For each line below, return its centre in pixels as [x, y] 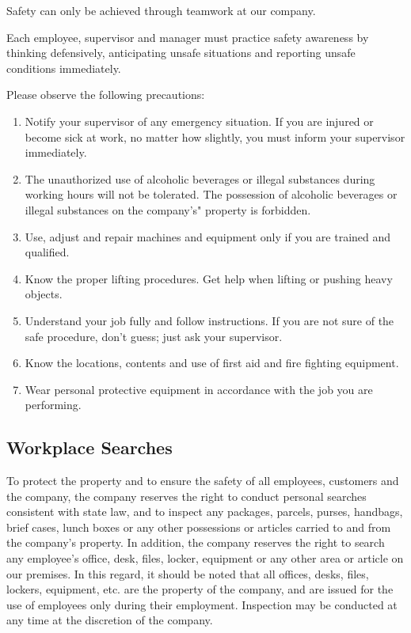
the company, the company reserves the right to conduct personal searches [186, 496]
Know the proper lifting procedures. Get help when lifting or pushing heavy [209, 278]
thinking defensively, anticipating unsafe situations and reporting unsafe [181, 53]
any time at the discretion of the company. [110, 620]
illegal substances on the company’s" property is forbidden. [168, 209]
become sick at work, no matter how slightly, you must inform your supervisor [215, 136]
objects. [44, 294]
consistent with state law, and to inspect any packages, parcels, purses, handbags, [205, 512]
